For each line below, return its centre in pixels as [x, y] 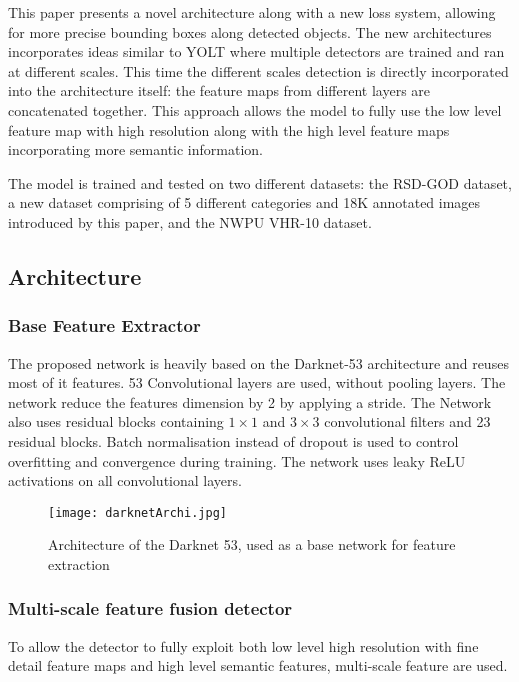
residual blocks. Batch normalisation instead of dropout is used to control [233, 440]
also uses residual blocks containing [116, 421]
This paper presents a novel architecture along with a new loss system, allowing [252, 12]
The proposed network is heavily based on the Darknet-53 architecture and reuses [258, 362]
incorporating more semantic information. [135, 149]
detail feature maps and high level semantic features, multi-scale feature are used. [258, 665]
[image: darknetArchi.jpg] [137, 512]
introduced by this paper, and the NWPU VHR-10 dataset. [190, 221]
